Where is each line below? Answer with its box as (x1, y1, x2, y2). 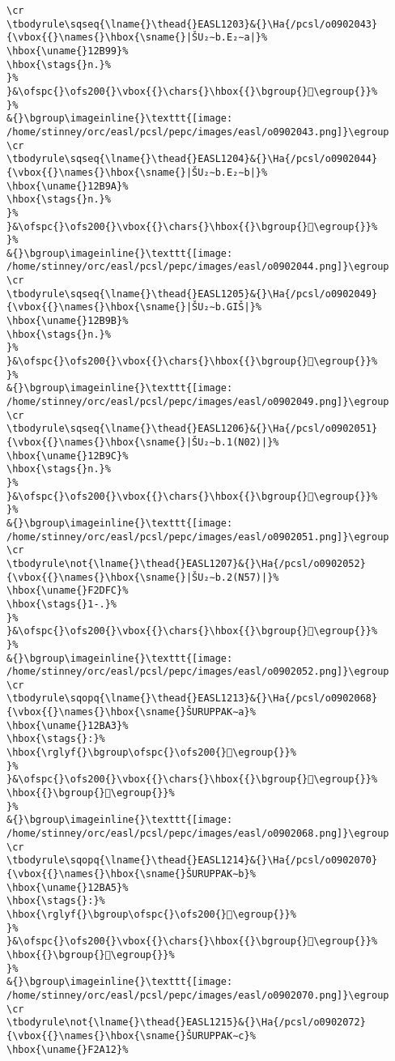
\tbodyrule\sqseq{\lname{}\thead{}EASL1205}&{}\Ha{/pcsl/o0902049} (6, 288, 378, 300)
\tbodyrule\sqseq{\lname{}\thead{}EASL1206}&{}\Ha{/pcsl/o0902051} (6, 423, 378, 435)
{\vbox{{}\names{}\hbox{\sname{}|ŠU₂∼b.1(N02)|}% (6, 437, 279, 448)
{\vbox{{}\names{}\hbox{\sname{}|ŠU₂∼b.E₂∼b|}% (6, 166, 268, 178)
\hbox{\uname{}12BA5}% (6, 881, 129, 893)
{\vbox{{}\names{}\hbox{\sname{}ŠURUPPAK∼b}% (6, 868, 256, 880)
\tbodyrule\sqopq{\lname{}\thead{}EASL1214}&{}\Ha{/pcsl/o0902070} (6, 854, 378, 867)
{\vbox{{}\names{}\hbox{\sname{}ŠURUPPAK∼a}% (6, 706, 256, 718)
